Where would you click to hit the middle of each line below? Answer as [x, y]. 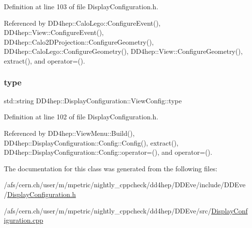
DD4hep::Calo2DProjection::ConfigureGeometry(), [79, 41]
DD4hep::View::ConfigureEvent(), [54, 32]
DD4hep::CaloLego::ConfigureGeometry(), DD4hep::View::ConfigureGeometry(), [123, 51]
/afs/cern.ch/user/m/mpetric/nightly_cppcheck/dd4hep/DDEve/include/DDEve [125, 185]
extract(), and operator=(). [45, 60]
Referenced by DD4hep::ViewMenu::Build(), [69, 133]
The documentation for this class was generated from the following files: [111, 168]
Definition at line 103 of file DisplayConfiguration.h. [81, 6]
